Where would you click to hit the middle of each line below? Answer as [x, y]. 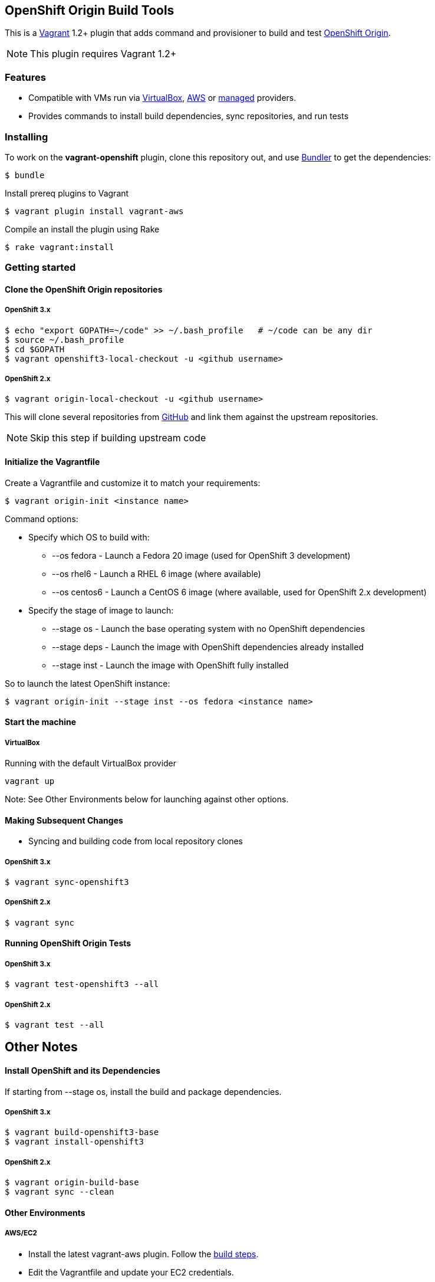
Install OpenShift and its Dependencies [83, 1071]
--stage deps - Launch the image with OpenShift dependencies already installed [208, 647]
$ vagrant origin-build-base [72, 1183]
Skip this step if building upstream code [118, 438]
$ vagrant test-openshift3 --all [82, 984]
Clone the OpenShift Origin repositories [84, 289]
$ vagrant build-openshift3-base [82, 1132]
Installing [27, 137]
